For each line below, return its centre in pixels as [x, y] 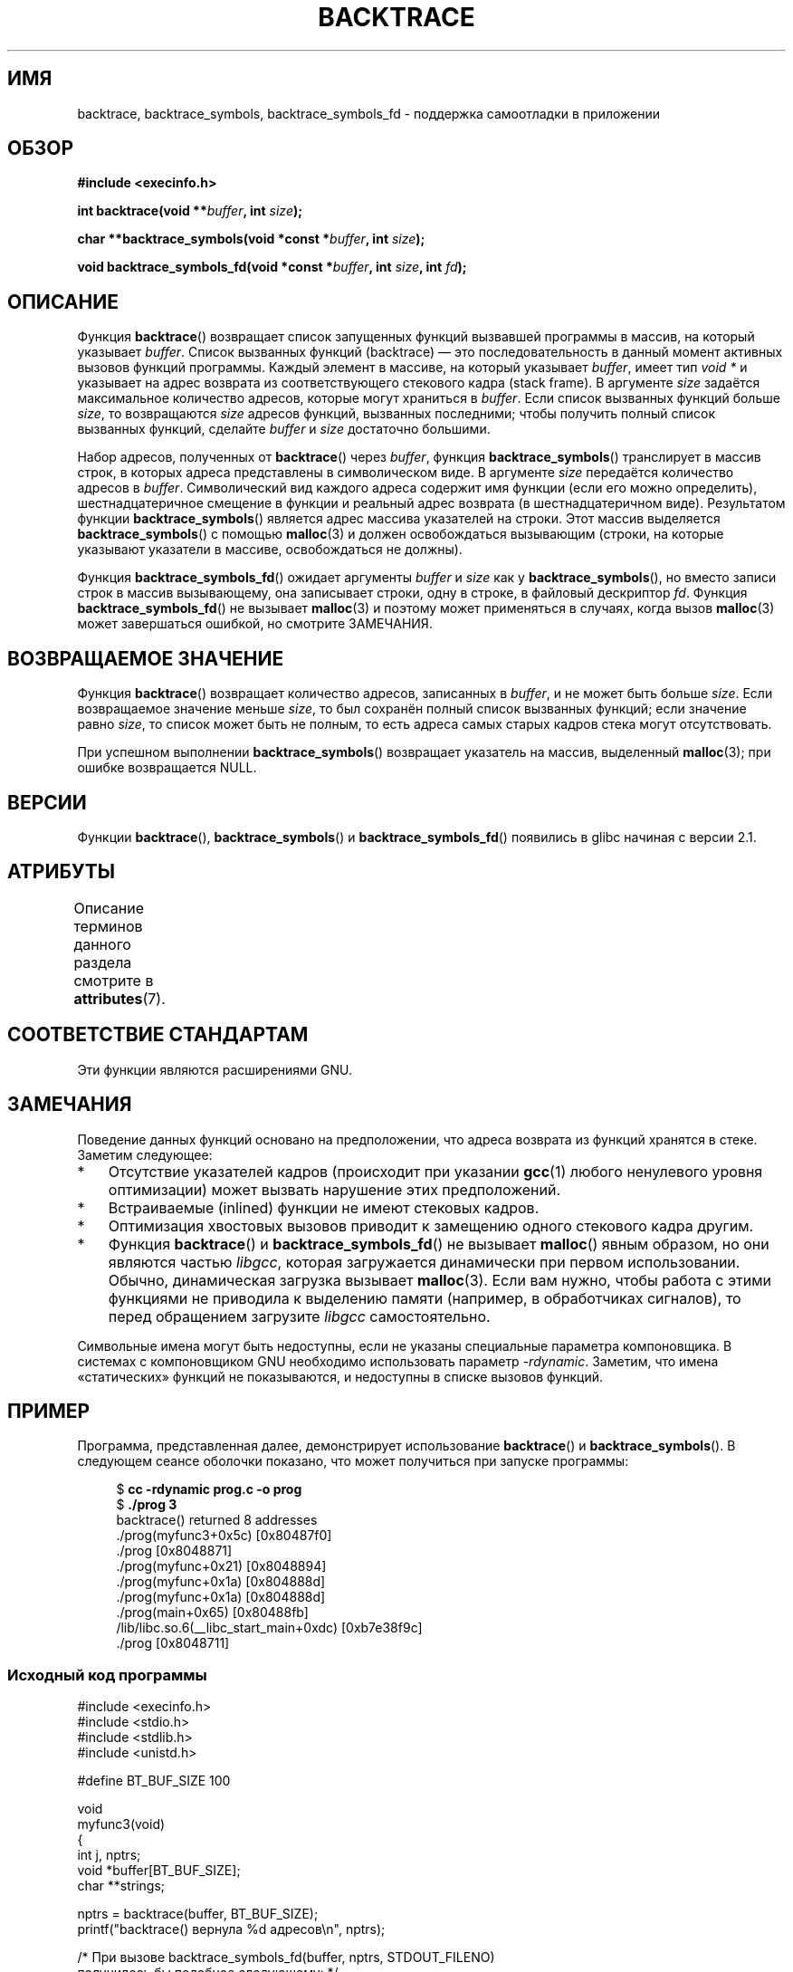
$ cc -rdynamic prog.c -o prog [209, 1489]
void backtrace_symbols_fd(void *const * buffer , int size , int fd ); [272, 267]
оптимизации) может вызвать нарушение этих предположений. [334, 1189]
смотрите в [114, 980]
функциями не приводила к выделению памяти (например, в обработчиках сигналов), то [425, 1298]
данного [102, 944]
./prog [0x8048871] [174, 1551]
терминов [108, 926]
